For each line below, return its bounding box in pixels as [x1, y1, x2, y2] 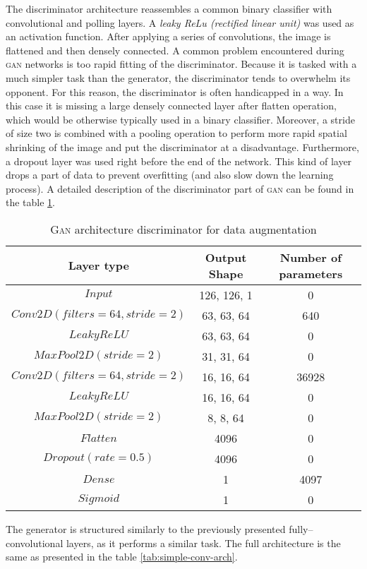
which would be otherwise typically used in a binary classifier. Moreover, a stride [6, 112, 355, 126]
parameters [279, 265, 343, 282]
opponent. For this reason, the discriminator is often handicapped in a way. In [6, 84, 344, 99]
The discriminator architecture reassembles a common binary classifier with [6, 1, 332, 16]
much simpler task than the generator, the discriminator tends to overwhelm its [6, 70, 351, 85]
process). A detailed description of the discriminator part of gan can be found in [6, 181, 354, 196]
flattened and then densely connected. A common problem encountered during [6, 42, 344, 57]
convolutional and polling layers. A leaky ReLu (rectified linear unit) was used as [6, 15, 354, 30]
